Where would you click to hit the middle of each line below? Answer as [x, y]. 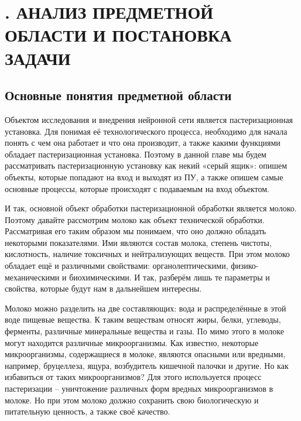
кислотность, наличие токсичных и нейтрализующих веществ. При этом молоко [147, 254]
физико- [245, 266]
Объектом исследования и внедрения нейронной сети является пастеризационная [149, 119]
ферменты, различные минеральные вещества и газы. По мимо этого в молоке [144, 331]
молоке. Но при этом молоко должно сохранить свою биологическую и [132, 400]
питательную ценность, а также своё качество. [88, 411]
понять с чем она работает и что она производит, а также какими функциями [143, 143]
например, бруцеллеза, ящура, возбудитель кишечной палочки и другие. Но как [147, 365]
